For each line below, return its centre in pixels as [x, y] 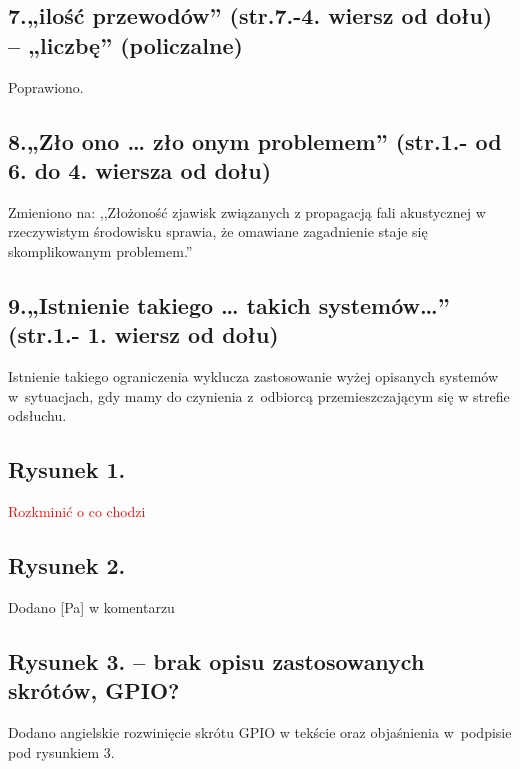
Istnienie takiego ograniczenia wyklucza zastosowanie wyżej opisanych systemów [253, 376]
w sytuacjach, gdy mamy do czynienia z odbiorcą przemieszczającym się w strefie [259, 395]
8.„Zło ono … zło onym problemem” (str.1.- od [255, 140]
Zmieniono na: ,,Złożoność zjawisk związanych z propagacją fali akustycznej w [247, 211]
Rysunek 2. [67, 565]
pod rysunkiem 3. [61, 751]
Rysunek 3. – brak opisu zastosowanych [216, 660]
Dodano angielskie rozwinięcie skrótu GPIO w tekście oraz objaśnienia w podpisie [260, 732]
